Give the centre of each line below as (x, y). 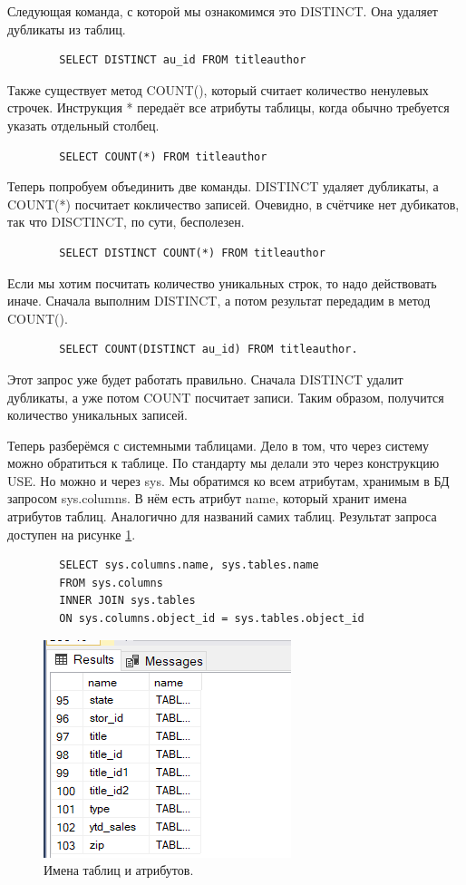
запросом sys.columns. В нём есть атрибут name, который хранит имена (207, 498)
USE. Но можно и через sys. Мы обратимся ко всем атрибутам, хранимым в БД (228, 480)
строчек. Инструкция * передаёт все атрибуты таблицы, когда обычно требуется (228, 107)
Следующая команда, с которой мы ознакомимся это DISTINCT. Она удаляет (223, 11)
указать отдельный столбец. (83, 125)
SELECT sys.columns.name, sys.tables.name (189, 565)
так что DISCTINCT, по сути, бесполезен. (126, 222)
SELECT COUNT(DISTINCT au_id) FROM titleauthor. (209, 350)
